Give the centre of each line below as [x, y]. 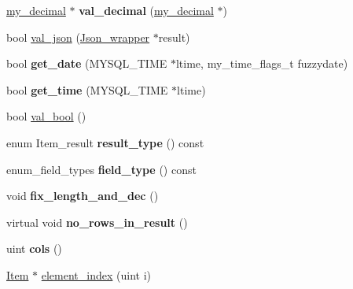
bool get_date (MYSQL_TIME [87, 63]
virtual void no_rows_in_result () [97, 222]
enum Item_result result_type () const [105, 142]
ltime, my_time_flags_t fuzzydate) [262, 63]
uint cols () [34, 248]
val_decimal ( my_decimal [146, 10]
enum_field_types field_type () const [101, 169]
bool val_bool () [46, 116]
